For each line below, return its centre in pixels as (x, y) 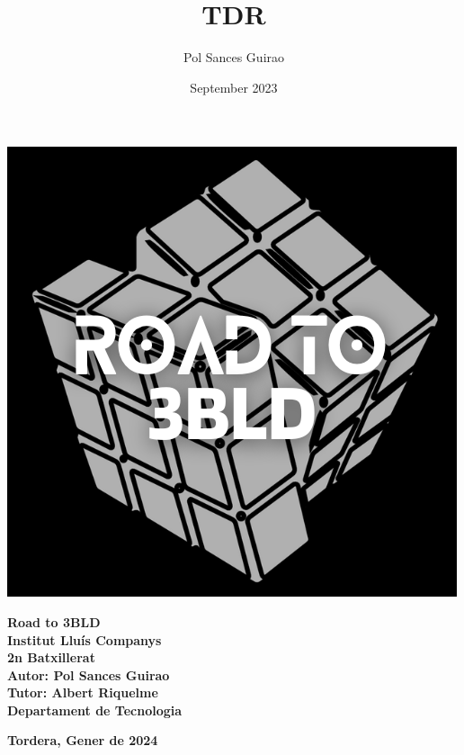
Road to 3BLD (54, 621)
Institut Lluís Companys (85, 639)
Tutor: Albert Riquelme (83, 692)
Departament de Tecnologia (95, 710)
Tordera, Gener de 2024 (83, 740)
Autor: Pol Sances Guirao (89, 674)
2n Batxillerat (51, 657)
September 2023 (234, 87)
